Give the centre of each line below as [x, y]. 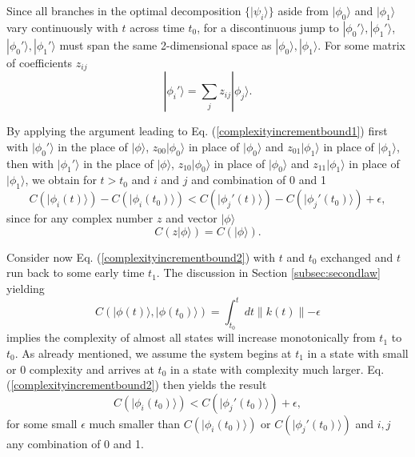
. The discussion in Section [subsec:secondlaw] [268, 273]
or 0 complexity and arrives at [80, 369]
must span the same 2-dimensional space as [166, 44]
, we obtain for [61, 180]
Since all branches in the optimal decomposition [124, 10]
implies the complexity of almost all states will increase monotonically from [191, 337]
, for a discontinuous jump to [268, 27]
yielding [26, 289]
